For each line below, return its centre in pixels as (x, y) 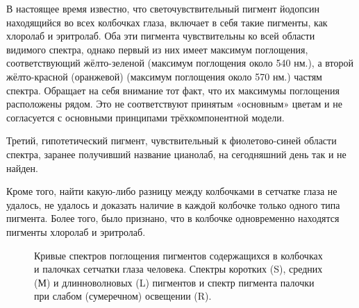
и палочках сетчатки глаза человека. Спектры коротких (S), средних (178, 269)
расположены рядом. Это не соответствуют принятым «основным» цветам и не (174, 104)
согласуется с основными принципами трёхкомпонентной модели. (145, 117)
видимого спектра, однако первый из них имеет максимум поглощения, (157, 49)
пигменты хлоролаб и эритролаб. (76, 231)
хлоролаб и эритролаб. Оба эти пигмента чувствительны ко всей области (161, 36)
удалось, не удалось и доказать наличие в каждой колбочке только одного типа (173, 204)
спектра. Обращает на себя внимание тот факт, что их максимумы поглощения (173, 90)
